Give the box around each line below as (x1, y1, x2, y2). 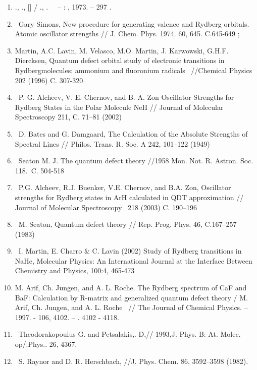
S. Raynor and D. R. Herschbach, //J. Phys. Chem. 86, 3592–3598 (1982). (18, 355, 248, 366)
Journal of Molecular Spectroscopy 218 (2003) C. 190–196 (15, 202, 197, 212)
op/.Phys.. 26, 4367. (15, 339, 77, 349)
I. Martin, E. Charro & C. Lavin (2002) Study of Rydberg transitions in (18, 245, 242, 256)
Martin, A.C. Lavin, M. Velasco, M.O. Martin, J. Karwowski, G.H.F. (15, 45, 229, 55)
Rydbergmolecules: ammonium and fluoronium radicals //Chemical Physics (15, 65, 252, 75)
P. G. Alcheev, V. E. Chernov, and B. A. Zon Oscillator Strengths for (18, 92, 234, 102)
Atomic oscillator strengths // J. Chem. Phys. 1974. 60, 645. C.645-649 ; (15, 28, 240, 39)
